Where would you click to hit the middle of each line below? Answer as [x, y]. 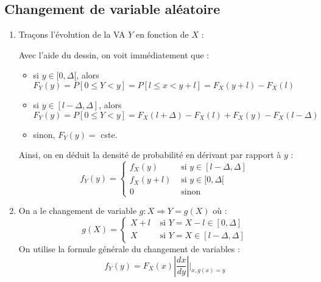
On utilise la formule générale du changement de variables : [129, 248]
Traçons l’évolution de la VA [72, 34]
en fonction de [162, 34]
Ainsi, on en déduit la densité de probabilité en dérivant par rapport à [150, 155]
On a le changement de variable [78, 211]
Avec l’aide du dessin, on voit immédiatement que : [114, 54]
